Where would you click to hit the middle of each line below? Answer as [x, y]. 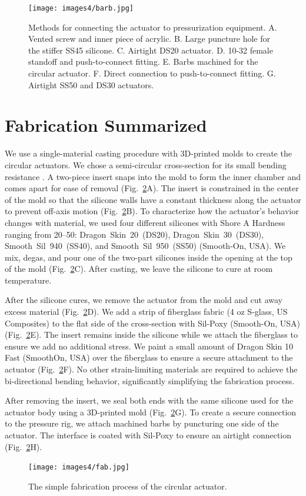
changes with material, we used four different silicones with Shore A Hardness [145, 222]
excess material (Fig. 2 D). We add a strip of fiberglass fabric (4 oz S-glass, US [146, 312]
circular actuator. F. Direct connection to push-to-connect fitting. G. [152, 73]
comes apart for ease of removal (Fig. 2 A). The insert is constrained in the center [152, 188]
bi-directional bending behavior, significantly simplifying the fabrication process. [150, 380]
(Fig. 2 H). [24, 446]
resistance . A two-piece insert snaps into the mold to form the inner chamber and [153, 176]
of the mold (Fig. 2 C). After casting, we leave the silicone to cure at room [139, 269]
